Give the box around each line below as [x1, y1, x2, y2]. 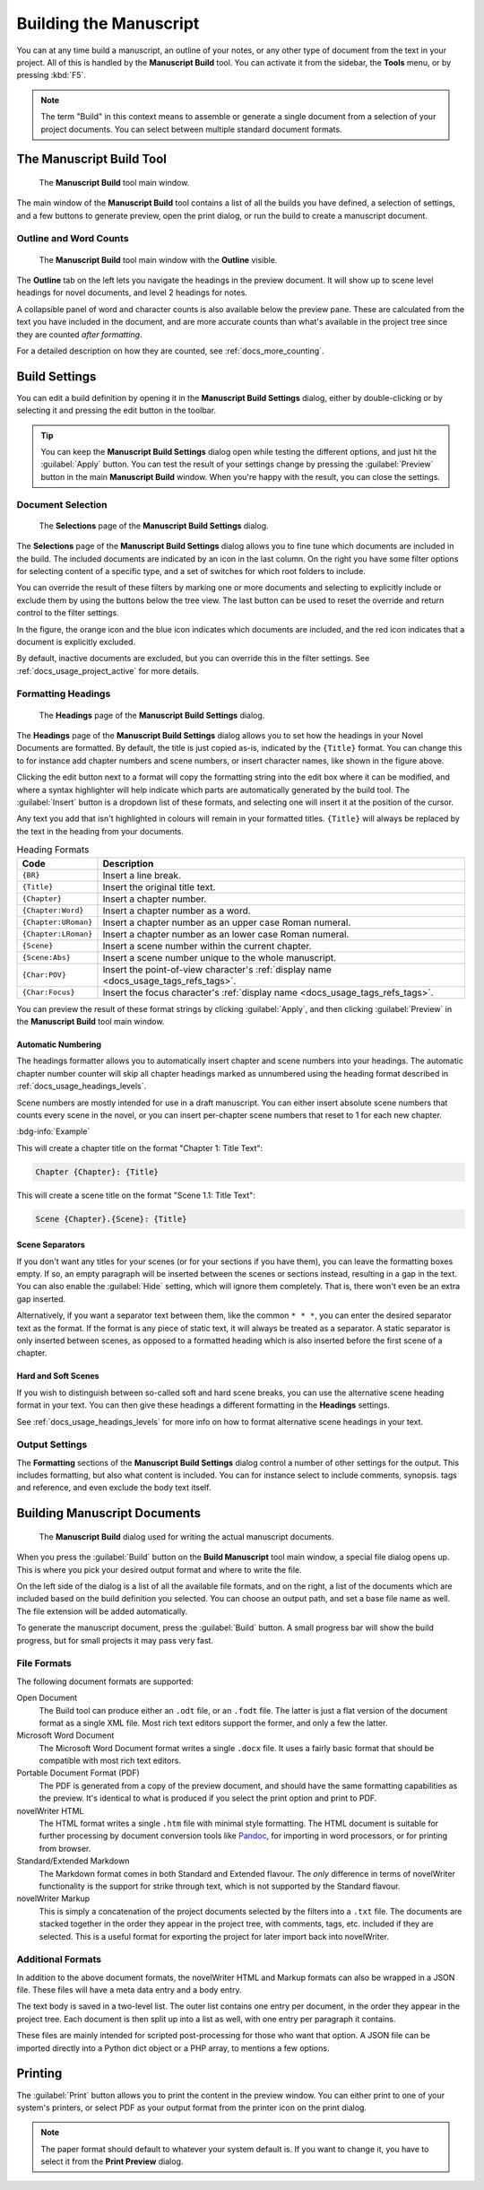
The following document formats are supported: [16, 1676, 194, 1687]
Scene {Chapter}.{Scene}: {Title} [35, 1214, 187, 1224]
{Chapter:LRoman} [22, 929, 93, 939]
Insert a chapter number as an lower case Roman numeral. [102, 928, 350, 940]
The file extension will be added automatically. [16, 1606, 188, 1617]
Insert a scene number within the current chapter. [102, 939, 312, 952]
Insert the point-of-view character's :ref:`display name [102, 963, 332, 975]
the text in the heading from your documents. [16, 825, 184, 836]
